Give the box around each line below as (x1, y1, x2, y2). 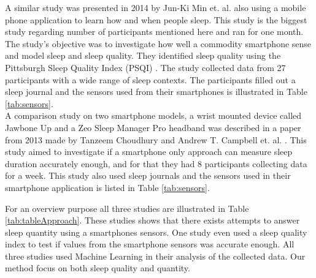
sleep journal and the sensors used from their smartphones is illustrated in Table (5, 85, 307, 98)
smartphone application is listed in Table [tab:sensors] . (5, 181, 210, 193)
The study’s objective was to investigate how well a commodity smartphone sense (5, 37, 312, 50)
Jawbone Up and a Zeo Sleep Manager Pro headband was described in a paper (5, 121, 301, 133)
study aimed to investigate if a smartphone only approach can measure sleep (5, 145, 293, 158)
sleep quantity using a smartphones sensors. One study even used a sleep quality (5, 225, 307, 238)
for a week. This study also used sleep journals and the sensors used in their (5, 169, 291, 182)
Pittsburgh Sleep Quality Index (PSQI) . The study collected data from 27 (5, 61, 286, 73)
